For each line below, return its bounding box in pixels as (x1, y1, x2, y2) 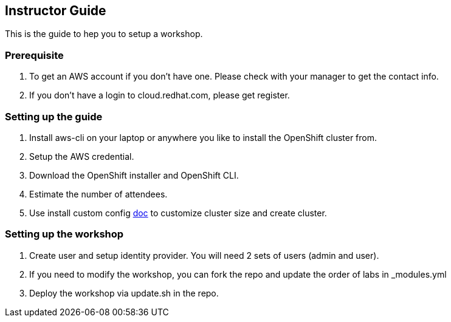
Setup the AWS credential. (29, 151, 134, 162)
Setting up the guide (5, 110, 103, 123)
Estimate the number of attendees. (29, 188, 168, 199)
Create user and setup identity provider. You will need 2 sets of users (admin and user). (29, 250, 379, 261)
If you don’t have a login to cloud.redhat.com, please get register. (29, 90, 290, 101)
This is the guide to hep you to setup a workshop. (5, 29, 203, 39)
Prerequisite (5, 49, 64, 61)
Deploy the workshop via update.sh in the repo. (29, 287, 219, 298)
